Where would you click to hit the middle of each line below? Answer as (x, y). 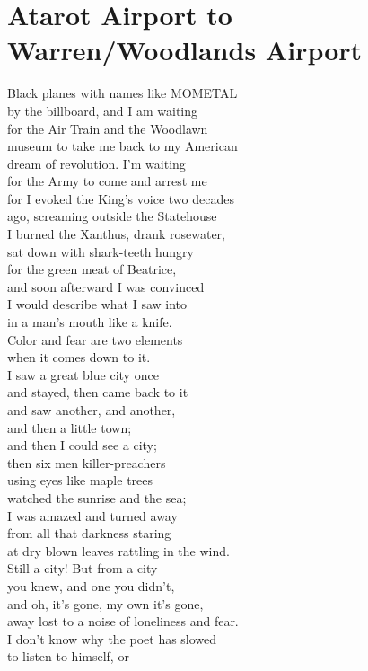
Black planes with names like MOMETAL (123, 93)
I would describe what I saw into (97, 304)
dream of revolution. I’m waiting (96, 163)
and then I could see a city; (82, 445)
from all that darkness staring (89, 533)
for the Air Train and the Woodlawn (108, 128)
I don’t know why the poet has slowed (112, 638)
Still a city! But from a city (83, 568)
